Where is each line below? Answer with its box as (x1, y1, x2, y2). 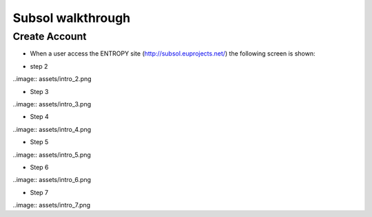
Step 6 (30, 163, 49, 171)
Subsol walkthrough (12, 10, 131, 25)
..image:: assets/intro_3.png (12, 100, 92, 108)
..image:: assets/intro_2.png (12, 75, 92, 83)
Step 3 (30, 87, 49, 95)
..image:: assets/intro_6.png (12, 176, 92, 184)
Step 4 (30, 113, 50, 121)
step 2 (30, 62, 48, 70)
